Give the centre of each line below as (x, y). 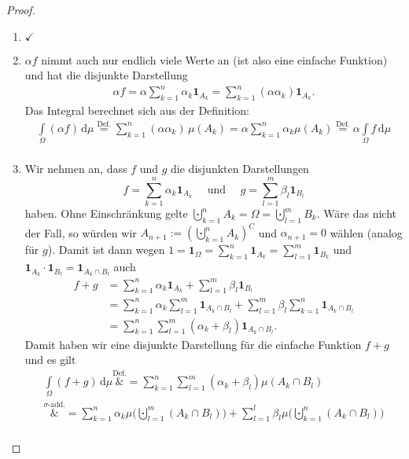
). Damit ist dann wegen (106, 250)
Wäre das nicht (360, 213)
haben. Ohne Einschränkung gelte (106, 213)
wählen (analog (366, 232)
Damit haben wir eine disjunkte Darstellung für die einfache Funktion (193, 344)
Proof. (21, 9)
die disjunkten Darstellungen (240, 169)
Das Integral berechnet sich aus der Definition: (137, 110)
